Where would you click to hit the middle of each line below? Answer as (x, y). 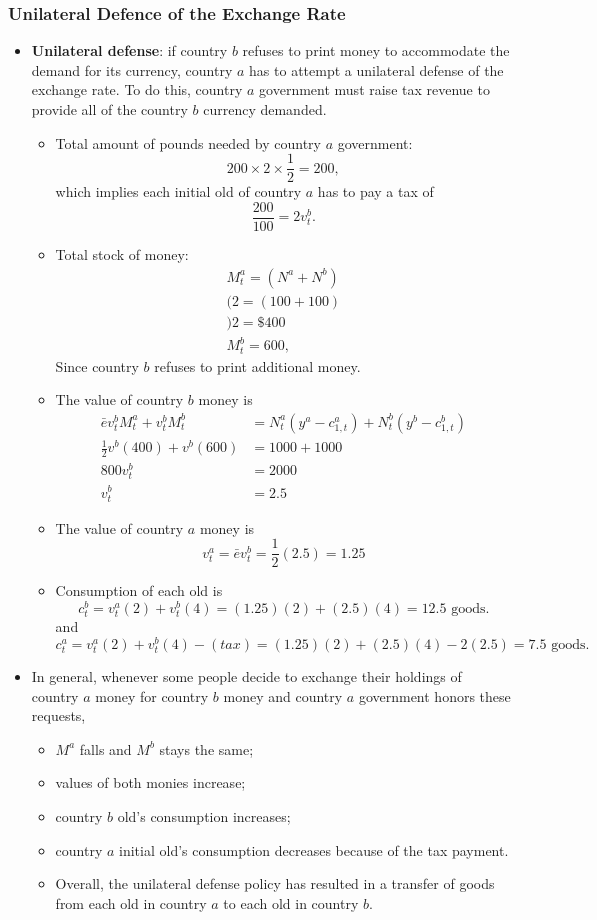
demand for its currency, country (132, 69)
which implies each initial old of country (178, 191)
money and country (283, 695)
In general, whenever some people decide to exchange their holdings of (246, 676)
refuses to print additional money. (257, 365)
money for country (152, 695)
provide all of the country (109, 109)
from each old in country (131, 902)
